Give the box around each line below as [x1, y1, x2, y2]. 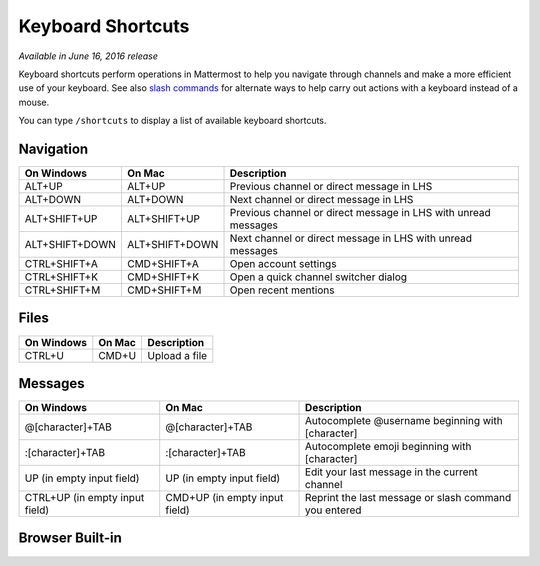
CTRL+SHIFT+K [24, 270, 99, 284]
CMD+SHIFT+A [126, 257, 200, 271]
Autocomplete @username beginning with [305, 414, 504, 428]
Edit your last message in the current [305, 465, 479, 479]
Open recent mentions [229, 283, 335, 297]
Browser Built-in [18, 530, 122, 547]
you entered [305, 503, 362, 517]
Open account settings [229, 257, 337, 271]
